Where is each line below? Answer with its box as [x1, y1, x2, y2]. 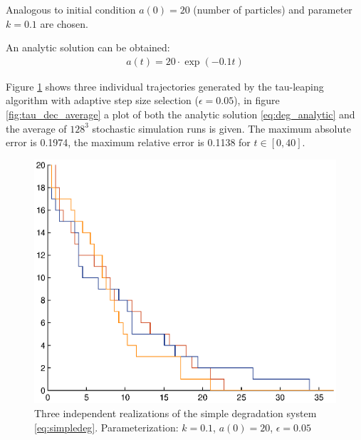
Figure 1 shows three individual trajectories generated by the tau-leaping [6, 78, 324, 93]
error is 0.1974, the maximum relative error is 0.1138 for [6, 135, 251, 150]
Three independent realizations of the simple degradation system [34, 405, 317, 420]
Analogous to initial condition [6, 2, 136, 16]
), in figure [234, 93, 280, 108]
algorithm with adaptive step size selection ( [6, 93, 199, 108]
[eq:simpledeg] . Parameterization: [34, 419, 179, 434]
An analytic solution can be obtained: [6, 40, 170, 55]
